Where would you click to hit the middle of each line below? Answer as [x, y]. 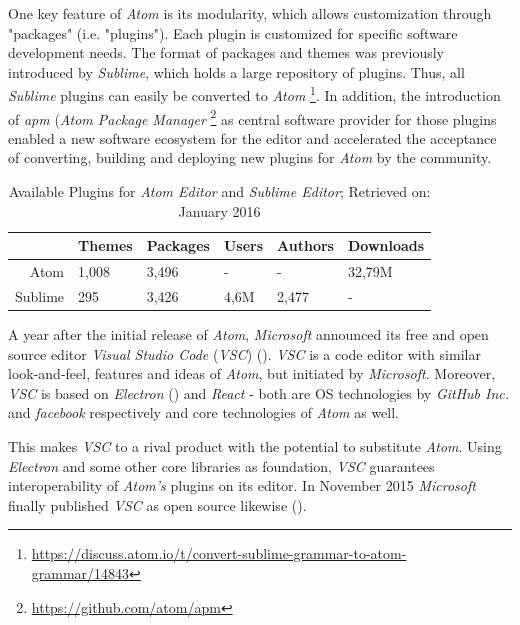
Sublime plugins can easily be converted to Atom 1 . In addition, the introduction [254, 94]
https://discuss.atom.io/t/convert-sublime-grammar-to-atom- [219, 553]
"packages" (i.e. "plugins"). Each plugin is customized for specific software [233, 32]
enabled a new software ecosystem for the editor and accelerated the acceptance [252, 137]
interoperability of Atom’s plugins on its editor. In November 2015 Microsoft [242, 485]
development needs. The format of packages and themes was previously [226, 52]
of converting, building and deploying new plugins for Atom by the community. [250, 157]
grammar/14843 [80, 572]
